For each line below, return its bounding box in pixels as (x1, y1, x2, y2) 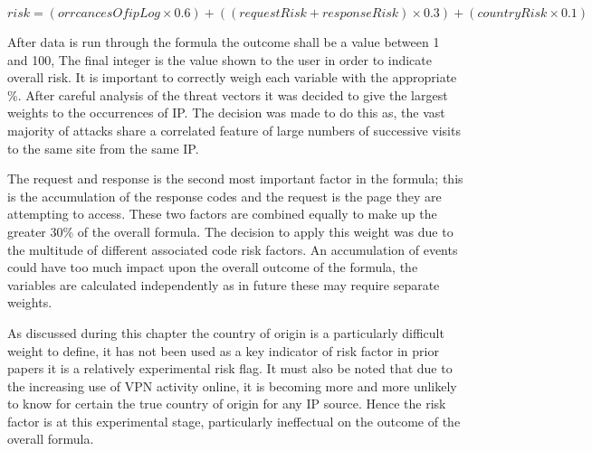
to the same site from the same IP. (7, 138, 199, 157)
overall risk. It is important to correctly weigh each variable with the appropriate (7, 68, 457, 87)
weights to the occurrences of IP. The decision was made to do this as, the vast (7, 103, 445, 122)
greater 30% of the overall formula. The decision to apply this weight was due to (7, 221, 454, 240)
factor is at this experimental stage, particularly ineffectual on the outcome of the (7, 411, 461, 430)
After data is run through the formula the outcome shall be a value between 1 (7, 33, 440, 51)
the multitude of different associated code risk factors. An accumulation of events (7, 240, 458, 258)
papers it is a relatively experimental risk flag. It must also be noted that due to (7, 359, 453, 378)
